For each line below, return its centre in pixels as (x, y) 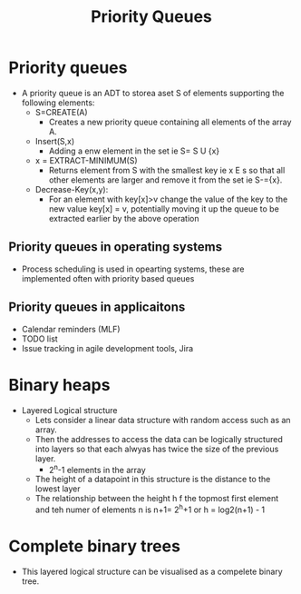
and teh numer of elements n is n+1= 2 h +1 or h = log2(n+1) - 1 (150, 509)
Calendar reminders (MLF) (71, 329)
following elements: (58, 103)
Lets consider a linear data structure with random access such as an (163, 420)
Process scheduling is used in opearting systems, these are (133, 269)
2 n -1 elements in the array (97, 469)
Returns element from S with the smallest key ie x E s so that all (167, 170)
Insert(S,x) (55, 141)
